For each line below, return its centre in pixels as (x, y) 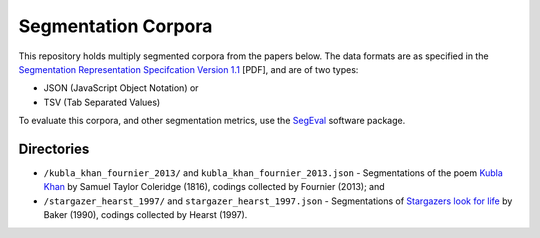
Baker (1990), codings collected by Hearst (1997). (145, 215)
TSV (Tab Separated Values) (102, 102)
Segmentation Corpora (115, 26)
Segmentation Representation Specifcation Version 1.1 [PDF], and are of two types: (188, 69)
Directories (54, 148)
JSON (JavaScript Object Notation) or (121, 88)
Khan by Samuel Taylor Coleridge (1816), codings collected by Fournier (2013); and (214, 187)
